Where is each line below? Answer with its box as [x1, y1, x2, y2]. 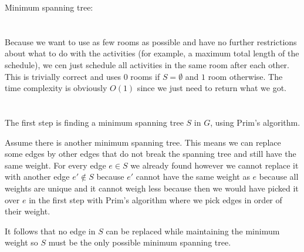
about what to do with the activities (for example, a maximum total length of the [5, 47, 299, 59]
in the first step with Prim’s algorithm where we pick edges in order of [29, 193, 282, 206]
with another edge [5, 170, 70, 183]
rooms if [130, 70, 160, 82]
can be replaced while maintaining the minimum [106, 224, 280, 237]
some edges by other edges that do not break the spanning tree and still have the [5, 147, 296, 160]
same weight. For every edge [5, 159, 106, 171]
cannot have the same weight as [136, 170, 250, 183]
